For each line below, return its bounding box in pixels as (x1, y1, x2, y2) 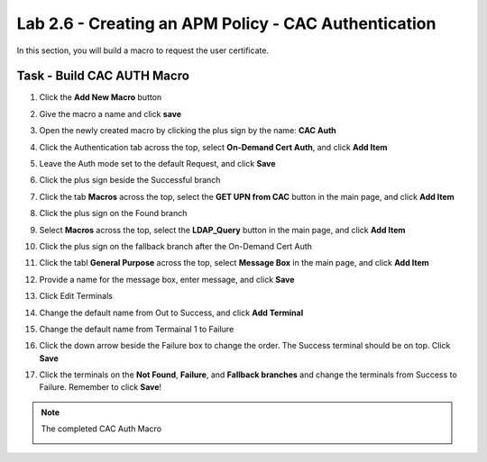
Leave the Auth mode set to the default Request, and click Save (39, 159, 276, 169)
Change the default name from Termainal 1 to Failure (39, 323, 234, 334)
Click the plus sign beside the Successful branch (39, 175, 221, 186)
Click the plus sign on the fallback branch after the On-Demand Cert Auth (39, 240, 313, 251)
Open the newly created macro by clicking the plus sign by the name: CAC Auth (39, 125, 337, 136)
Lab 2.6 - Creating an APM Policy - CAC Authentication (16, 14, 436, 33)
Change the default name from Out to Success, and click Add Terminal (39, 307, 304, 318)
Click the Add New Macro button (39, 92, 162, 103)
